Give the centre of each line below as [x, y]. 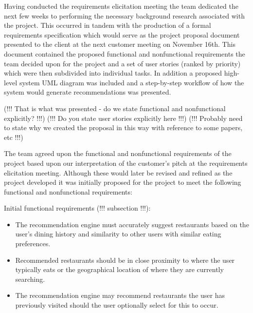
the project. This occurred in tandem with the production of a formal [108, 25]
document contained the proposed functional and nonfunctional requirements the [125, 53]
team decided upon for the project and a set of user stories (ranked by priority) [122, 63]
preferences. [33, 244]
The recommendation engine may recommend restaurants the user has [120, 295]
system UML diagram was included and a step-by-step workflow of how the [132, 82]
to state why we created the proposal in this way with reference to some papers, [123, 127]
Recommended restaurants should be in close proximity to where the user [125, 260]
